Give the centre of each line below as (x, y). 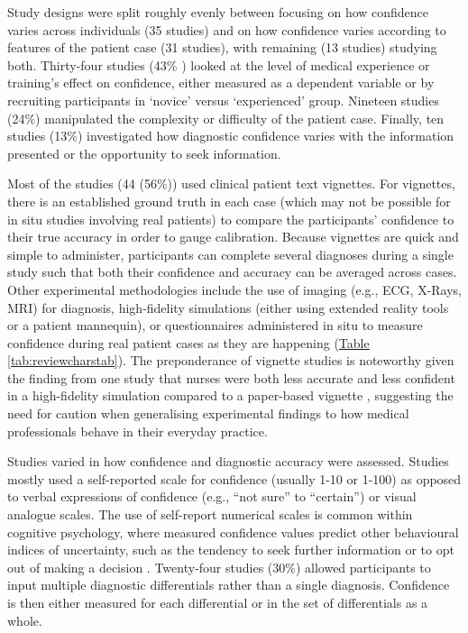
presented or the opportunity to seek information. (144, 153)
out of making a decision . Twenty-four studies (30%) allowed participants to (219, 567)
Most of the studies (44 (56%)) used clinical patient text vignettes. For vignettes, (231, 183)
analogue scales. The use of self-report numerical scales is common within (210, 514)
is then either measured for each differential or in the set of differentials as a (218, 602)
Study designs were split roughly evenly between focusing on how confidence (218, 12)
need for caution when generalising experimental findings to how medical (208, 413)
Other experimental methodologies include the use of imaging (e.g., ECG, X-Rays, (235, 289)
